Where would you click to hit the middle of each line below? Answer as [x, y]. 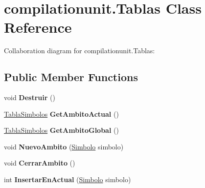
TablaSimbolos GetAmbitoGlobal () [61, 130]
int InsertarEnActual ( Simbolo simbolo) [68, 179]
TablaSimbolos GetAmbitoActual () [61, 114]
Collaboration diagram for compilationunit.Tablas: [80, 51]
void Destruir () [30, 97]
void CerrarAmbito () [40, 163]
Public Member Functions [71, 77]
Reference [38, 27]
